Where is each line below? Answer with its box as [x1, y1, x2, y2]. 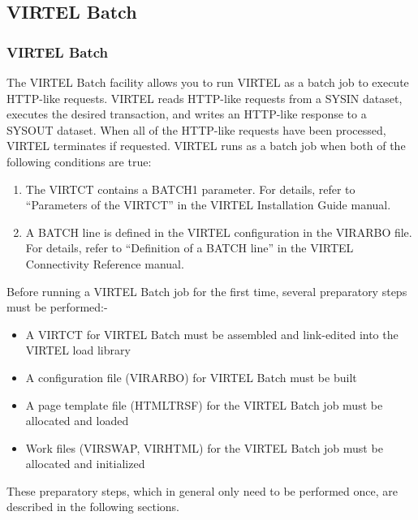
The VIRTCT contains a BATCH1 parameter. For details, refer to [25, 180, 356, 197]
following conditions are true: [6, 153, 152, 170]
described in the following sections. [6, 498, 179, 515]
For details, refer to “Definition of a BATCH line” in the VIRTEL [25, 239, 354, 256]
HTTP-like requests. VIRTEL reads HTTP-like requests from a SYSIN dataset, [6, 89, 403, 106]
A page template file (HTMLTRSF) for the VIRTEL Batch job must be [25, 396, 383, 413]
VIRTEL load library [25, 342, 131, 359]
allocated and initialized [25, 455, 145, 472]
